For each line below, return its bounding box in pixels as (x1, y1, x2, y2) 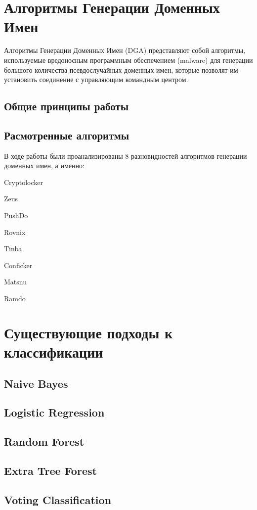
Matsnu (4, 277, 27, 287)
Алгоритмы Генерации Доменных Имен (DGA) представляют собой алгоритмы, (4, 45, 246, 55)
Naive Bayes (4, 375, 68, 391)
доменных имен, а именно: (4, 160, 85, 171)
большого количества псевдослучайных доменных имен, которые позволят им (4, 64, 238, 75)
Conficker (4, 260, 33, 270)
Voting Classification (4, 492, 112, 507)
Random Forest (4, 434, 85, 449)
